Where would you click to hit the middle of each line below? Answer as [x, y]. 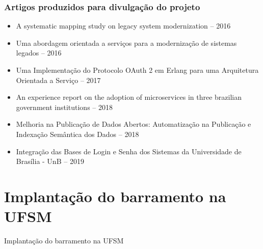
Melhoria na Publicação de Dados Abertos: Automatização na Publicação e [134, 124]
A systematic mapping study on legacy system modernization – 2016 [123, 26]
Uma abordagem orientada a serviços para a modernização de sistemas [126, 43]
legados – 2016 [39, 53]
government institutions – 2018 [64, 107]
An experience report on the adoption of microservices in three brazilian [129, 97]
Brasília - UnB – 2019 [50, 161]
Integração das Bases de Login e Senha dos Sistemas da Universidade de [129, 151]
